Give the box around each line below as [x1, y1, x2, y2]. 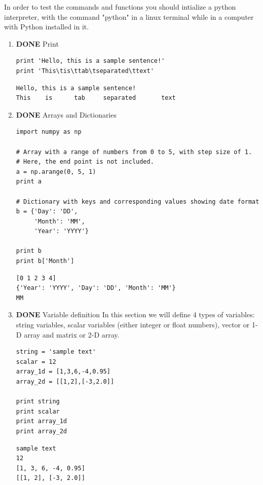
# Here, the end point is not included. [16, 158, 154, 166]
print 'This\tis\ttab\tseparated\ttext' [16, 67, 154, 74]
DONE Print [16, 38, 59, 49]
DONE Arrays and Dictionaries [16, 109, 117, 120]
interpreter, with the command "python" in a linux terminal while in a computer [4, 11, 254, 22]
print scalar [16, 407, 60, 415]
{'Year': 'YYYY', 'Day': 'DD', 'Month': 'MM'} [16, 284, 176, 292]
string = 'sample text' [16, 348, 96, 356]
